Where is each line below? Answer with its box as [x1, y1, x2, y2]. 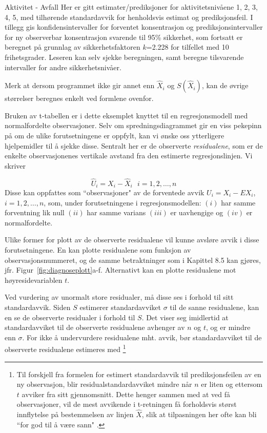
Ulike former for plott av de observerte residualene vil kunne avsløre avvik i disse [5, 234, 259, 245]
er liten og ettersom [201, 379, 263, 389]
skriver [5, 160, 26, 171]
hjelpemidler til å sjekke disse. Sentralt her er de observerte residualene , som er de [5, 140, 263, 151]
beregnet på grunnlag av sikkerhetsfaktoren [5, 42, 140, 52]
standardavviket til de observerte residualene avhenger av [5, 322, 185, 333]
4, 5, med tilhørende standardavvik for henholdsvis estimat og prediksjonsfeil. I [5, 11, 253, 22]
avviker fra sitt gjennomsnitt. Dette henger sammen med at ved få [22, 388, 231, 399]
